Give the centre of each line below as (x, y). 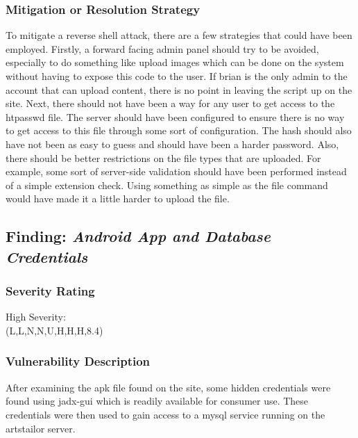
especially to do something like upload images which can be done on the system (175, 62)
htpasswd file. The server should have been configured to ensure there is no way (175, 116)
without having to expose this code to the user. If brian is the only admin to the (177, 76)
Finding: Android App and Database (138, 236)
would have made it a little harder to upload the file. (118, 198)
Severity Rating (50, 291)
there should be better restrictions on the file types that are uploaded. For (163, 157)
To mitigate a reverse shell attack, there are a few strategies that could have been (179, 35)
